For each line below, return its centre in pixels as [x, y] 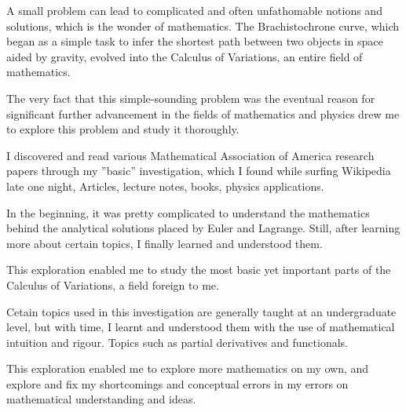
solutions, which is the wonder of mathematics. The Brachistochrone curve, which [203, 26]
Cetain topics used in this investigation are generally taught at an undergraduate [201, 311]
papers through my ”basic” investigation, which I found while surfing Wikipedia [199, 171]
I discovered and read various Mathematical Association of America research [190, 155]
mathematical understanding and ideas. [101, 399]
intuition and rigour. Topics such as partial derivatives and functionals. [177, 342]
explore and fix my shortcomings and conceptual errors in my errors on [177, 383]
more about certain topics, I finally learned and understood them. [165, 243]
